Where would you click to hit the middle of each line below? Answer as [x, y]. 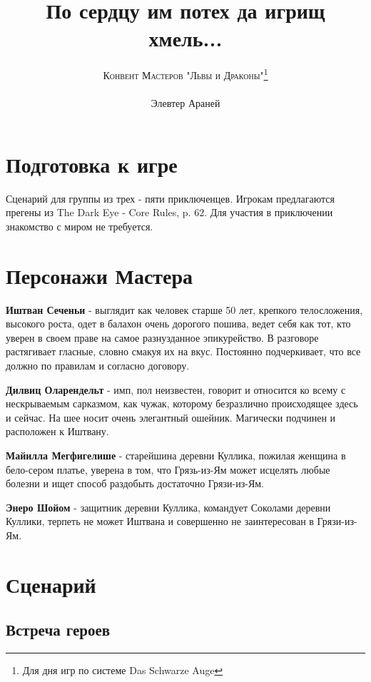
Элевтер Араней [185, 103]
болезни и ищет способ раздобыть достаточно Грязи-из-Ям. [135, 483]
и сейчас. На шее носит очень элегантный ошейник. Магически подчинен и [171, 417]
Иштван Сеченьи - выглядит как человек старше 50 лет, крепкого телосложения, [184, 309]
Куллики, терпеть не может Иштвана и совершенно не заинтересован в [160, 521]
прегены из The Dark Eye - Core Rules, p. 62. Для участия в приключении [169, 212]
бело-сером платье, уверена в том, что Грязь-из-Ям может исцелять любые [168, 469]
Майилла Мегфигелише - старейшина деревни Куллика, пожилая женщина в [176, 455]
